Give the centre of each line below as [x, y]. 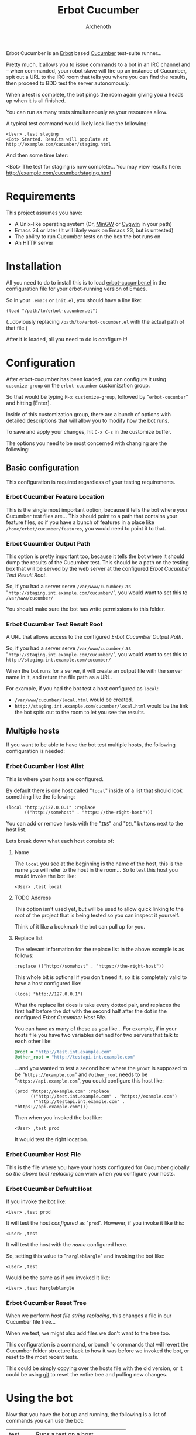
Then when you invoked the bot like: [58, 1118]
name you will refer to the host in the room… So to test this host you [96, 869]
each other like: [33, 1041]
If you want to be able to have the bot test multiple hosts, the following [91, 745]
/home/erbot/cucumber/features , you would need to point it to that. [86, 528]
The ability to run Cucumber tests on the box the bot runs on [87, 236]
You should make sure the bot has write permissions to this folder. [86, 609]
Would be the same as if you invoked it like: [58, 1278]
